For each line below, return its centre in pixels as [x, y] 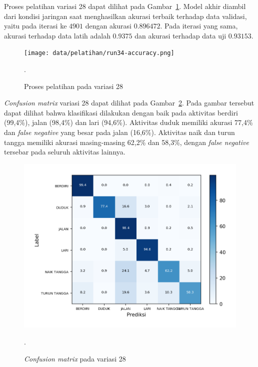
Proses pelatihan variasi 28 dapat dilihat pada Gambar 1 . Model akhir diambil [125, 6]
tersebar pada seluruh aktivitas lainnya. [65, 152]
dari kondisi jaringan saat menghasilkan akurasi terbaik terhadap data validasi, [125, 16]
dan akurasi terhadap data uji [180, 35]
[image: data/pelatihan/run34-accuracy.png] [99, 53]
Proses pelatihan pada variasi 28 [74, 86]
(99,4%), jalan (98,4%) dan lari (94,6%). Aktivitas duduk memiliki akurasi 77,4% [128, 122]
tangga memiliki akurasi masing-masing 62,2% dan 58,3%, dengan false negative [126, 142]
